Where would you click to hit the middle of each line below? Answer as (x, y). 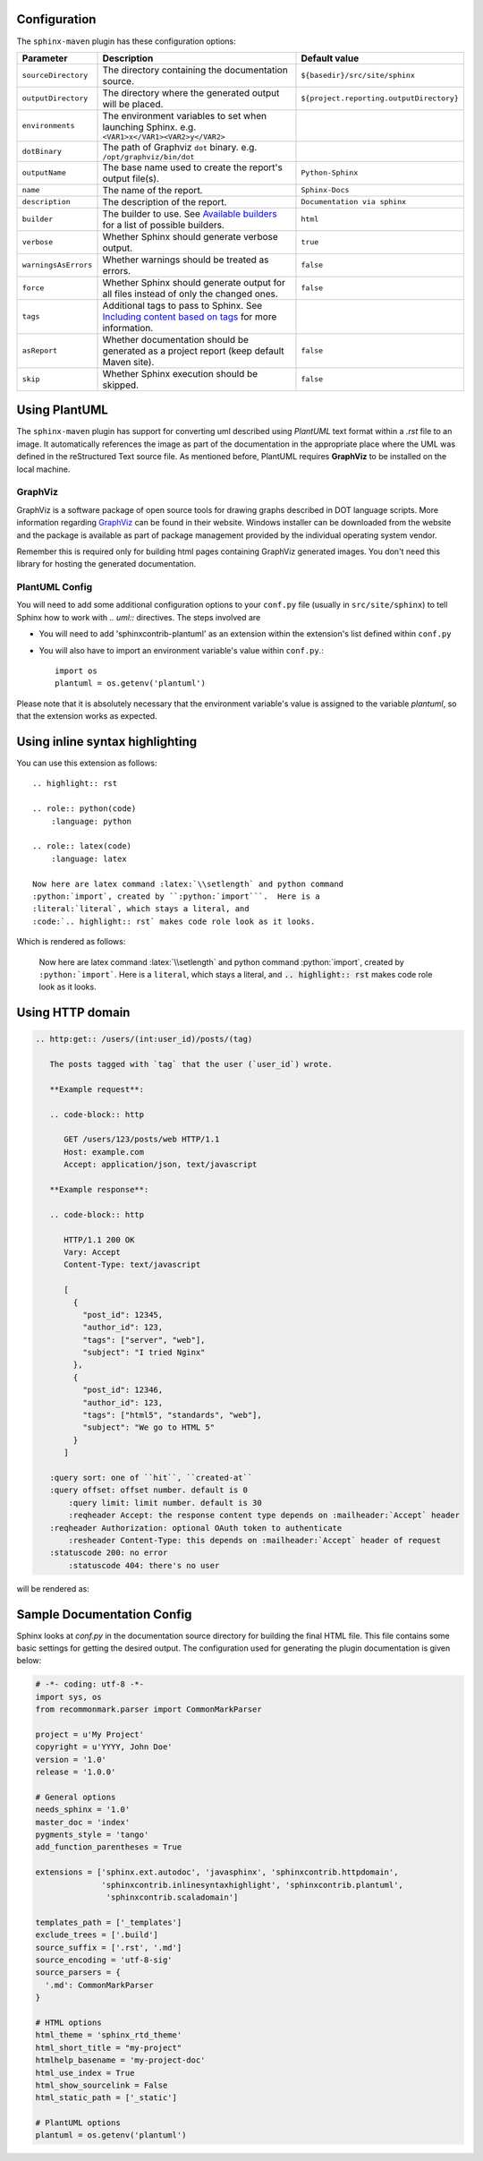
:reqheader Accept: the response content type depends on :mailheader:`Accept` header (264, 1516)
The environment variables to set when (185, 115)
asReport (40, 350)
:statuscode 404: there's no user (144, 1565)
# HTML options (68, 2022)
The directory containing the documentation (195, 70)
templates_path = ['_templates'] (109, 1922)
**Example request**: (97, 1089)
